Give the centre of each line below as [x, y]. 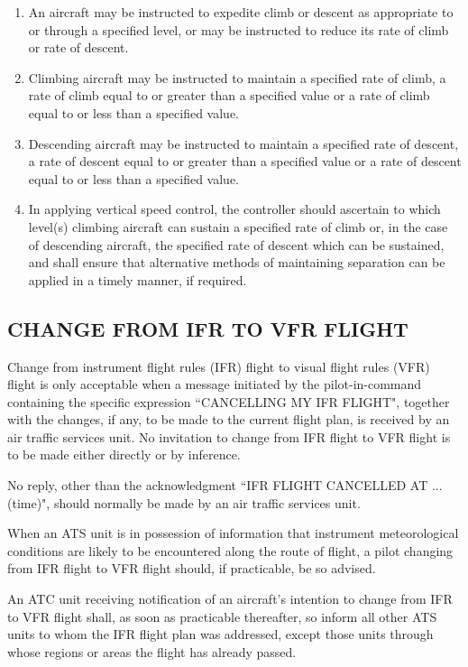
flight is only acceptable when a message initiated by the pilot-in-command [215, 384]
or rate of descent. [78, 47]
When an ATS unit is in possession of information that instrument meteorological [233, 533]
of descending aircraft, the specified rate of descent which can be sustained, [236, 244]
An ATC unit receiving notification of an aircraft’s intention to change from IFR [230, 599]
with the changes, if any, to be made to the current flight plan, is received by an [229, 419]
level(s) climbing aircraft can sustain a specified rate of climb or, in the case [238, 226]
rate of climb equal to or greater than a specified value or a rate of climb [229, 95]
